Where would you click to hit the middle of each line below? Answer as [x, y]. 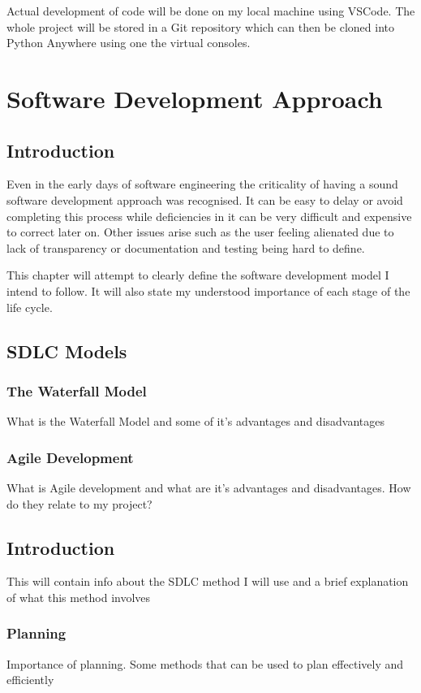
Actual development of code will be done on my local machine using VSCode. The [211, 11]
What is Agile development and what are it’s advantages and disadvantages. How [209, 487]
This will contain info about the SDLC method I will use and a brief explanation [208, 581]
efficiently [30, 680]
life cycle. [30, 307]
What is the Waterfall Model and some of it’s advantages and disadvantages [196, 421]
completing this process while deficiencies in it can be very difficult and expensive [209, 216]
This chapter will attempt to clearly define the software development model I [198, 275]
